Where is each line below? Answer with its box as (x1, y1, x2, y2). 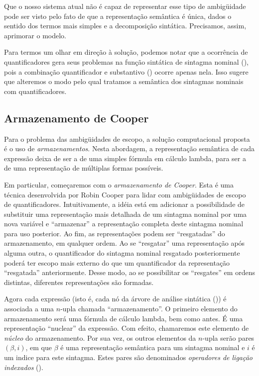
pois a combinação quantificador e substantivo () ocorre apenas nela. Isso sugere (4, 66, 249, 77)
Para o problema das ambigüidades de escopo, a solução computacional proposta (4, 133, 250, 144)
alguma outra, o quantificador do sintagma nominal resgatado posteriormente (4, 248, 240, 258)
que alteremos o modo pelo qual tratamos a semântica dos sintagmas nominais (4, 76, 244, 87)
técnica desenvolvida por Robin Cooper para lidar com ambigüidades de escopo (4, 189, 246, 199)
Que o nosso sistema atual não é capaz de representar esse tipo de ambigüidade (4, 1, 246, 11)
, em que (25, 342, 52, 353)
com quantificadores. (4, 86, 67, 96)
